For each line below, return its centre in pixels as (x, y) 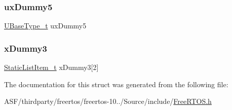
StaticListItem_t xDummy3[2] (51, 67)
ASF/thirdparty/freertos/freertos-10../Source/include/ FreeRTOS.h (108, 101)
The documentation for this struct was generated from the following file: (116, 84)
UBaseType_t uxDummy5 (45, 26)
